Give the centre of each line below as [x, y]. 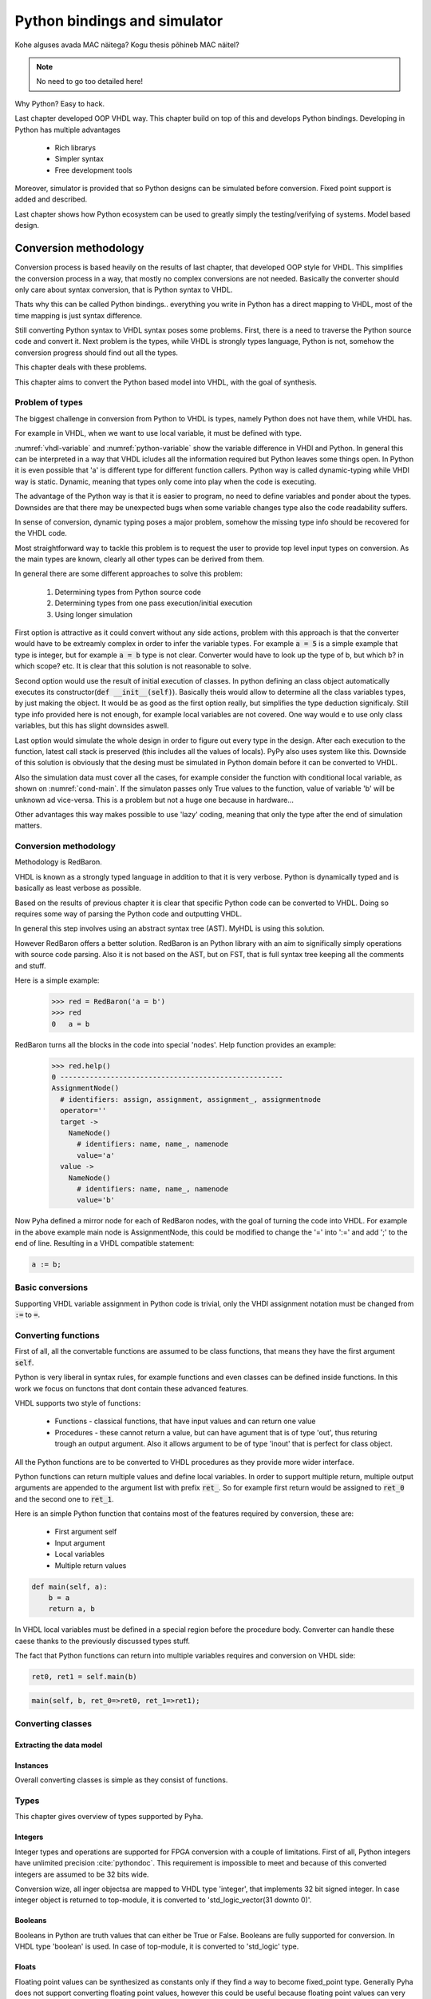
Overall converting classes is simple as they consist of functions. [121, 1780]
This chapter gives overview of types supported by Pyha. [109, 1817]
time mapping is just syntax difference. [79, 315]
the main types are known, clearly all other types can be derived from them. [140, 559]
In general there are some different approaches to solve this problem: [129, 574]
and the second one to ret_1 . [65, 1498]
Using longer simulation [94, 614]
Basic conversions [51, 1287]
